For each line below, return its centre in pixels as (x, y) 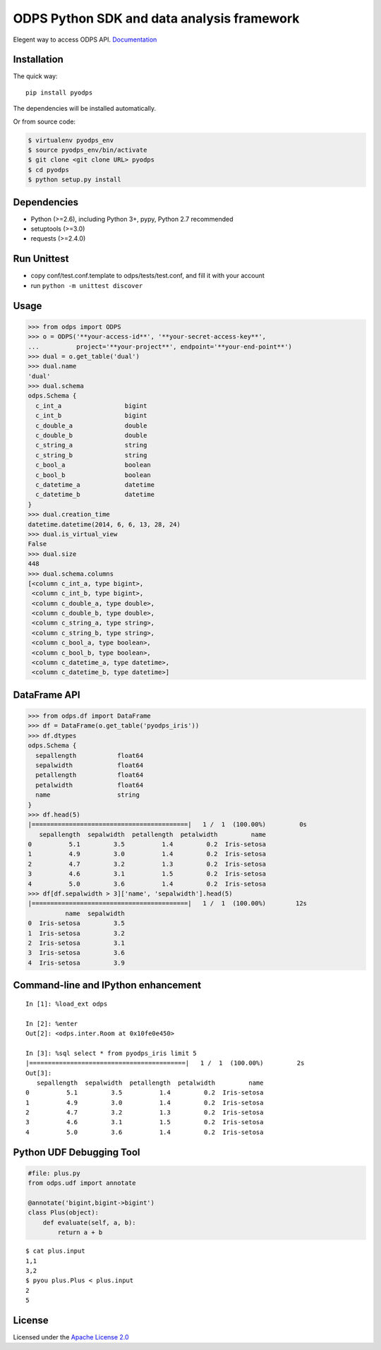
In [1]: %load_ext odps (67, 1004)
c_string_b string (91, 455)
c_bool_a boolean (93, 465)
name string (88, 795)
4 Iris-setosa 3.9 (76, 963)
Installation (38, 60)
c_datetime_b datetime (95, 495)
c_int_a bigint (91, 405)
